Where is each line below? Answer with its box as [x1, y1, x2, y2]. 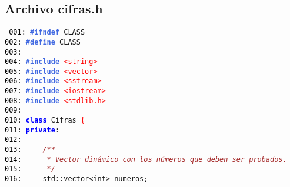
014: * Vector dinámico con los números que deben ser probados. [5, 155, 287, 164]
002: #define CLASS [5, 38, 81, 46]
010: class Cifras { [5, 116, 85, 125]
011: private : [5, 125, 60, 134]
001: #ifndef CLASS [9, 28, 85, 37]
